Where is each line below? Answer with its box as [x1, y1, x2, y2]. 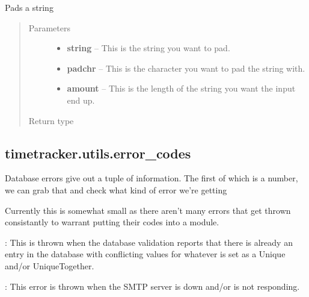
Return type [28, 114, 74, 127]
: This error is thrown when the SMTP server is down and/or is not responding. [5, 280, 300, 292]
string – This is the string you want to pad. [67, 42, 230, 54]
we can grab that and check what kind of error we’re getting [5, 183, 227, 196]
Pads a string [5, 1, 54, 13]
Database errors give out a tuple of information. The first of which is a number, [5, 172, 298, 184]
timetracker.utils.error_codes [5, 143, 191, 162]
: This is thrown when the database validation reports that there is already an [5, 236, 293, 248]
